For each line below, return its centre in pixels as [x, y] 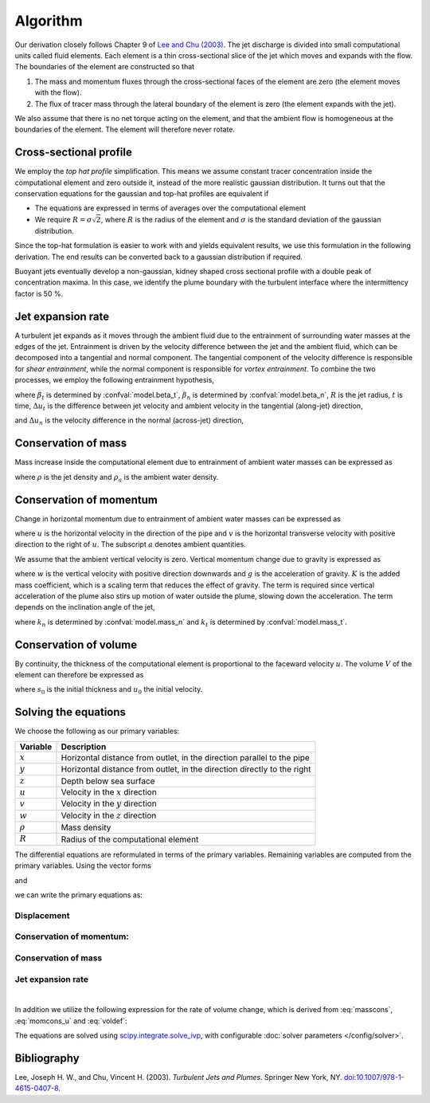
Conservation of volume [76, 644]
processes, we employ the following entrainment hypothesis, [114, 380]
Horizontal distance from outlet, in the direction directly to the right [186, 769]
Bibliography [47, 1058]
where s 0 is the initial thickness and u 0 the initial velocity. [109, 691]
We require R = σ [63, 219]
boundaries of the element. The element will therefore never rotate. [125, 130]
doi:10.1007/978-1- [374, 1077]
